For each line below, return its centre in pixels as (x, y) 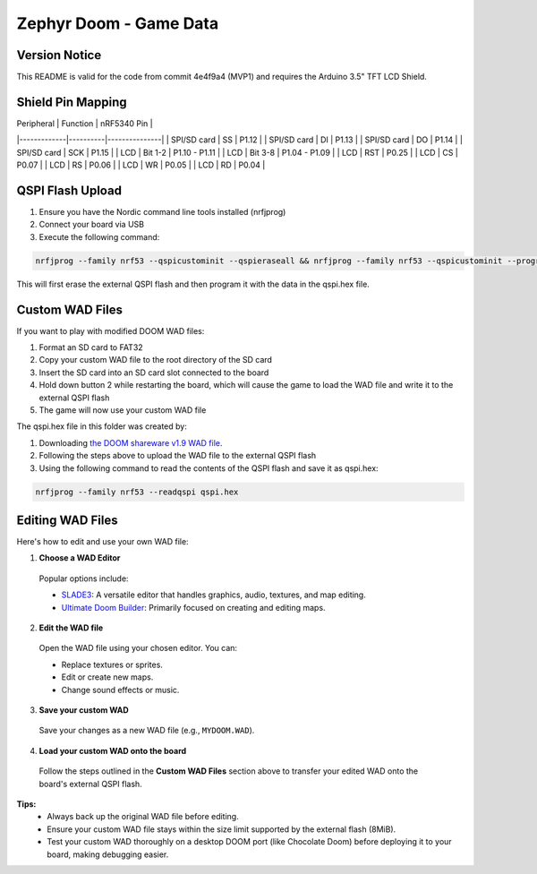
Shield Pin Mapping (72, 102)
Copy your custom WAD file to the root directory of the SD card (156, 360)
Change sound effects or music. (120, 690)
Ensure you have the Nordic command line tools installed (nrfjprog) (162, 212)
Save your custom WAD (84, 710)
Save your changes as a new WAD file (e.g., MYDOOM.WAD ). (147, 731)
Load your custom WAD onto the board (113, 750)
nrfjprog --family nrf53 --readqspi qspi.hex (137, 492)
